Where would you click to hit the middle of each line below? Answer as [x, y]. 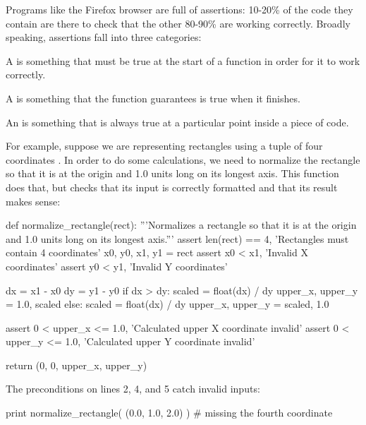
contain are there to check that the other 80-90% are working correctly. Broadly [178, 23]
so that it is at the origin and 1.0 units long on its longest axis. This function [172, 173]
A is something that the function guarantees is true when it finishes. [153, 98]
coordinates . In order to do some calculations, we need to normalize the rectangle [183, 159]
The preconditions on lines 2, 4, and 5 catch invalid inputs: [133, 389]
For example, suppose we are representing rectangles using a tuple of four [164, 146]
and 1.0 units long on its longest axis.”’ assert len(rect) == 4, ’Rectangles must [177, 238]
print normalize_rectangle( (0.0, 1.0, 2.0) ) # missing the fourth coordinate [169, 413]
